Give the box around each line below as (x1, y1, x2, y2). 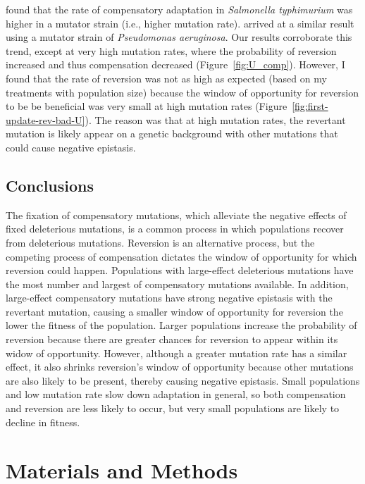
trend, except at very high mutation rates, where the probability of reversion (6, 43, 337, 58)
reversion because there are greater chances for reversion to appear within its (6, 332, 338, 347)
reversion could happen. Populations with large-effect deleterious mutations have (6, 263, 354, 278)
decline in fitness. (6, 414, 80, 429)
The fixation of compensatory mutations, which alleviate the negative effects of (6, 207, 347, 222)
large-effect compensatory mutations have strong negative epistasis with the (6, 290, 333, 305)
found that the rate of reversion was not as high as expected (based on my (6, 70, 327, 85)
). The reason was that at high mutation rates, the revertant (85, 112, 346, 127)
